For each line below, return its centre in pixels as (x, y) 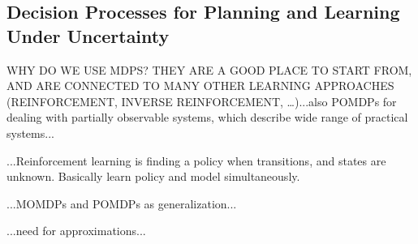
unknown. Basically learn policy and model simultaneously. (153, 176)
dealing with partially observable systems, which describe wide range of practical (207, 117)
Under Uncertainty (88, 35)
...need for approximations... (76, 231)
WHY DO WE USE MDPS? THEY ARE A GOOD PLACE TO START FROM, (209, 69)
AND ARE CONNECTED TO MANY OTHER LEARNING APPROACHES (200, 86)
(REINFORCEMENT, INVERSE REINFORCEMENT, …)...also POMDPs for (202, 101)
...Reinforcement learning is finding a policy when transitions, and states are (196, 160)
